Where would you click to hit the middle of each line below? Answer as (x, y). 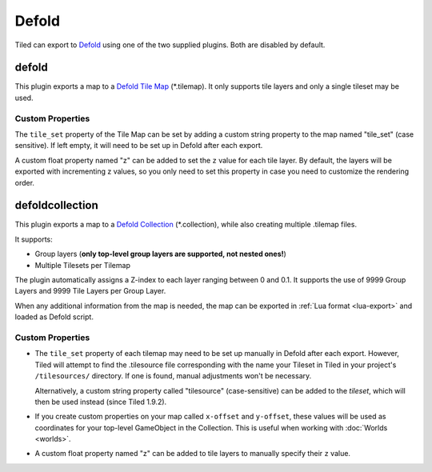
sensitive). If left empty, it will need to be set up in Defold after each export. (139, 146)
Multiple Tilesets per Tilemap (83, 265)
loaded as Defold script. (54, 317)
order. (25, 182)
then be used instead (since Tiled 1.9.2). (101, 402)
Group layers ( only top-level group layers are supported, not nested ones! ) (161, 254)
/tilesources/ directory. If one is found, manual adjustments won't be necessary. (173, 376)
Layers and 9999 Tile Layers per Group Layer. (90, 291)
